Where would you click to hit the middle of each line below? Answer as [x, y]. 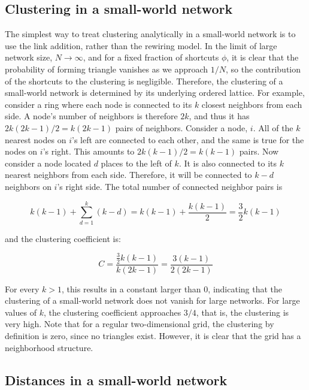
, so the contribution [263, 69]
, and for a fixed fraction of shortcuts [151, 57]
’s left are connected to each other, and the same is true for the [188, 139]
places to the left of [136, 163]
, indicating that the [245, 288]
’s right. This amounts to [89, 151]
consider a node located [48, 163]
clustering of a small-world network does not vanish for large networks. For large [152, 300]
